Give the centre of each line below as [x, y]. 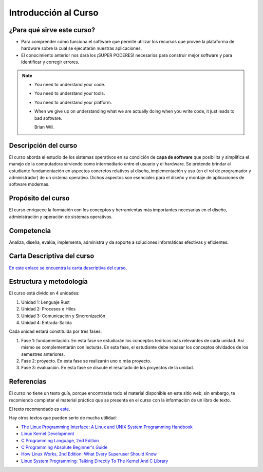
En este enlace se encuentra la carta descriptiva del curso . [68, 268]
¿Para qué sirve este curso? [52, 30]
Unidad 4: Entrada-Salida [47, 323]
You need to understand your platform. [73, 102]
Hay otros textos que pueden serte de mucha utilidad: [63, 418]
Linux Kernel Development [48, 434]
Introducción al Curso [54, 13]
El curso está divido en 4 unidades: [44, 293]
